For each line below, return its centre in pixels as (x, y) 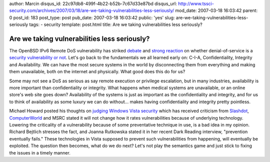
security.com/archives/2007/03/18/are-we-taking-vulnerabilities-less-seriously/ (92, 10)
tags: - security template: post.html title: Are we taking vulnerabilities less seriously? (116, 24)
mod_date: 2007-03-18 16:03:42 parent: (216, 10)
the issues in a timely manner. (40, 153)
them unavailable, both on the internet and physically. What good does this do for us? (97, 72)
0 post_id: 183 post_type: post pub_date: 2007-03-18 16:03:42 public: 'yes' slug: (92, 17)
